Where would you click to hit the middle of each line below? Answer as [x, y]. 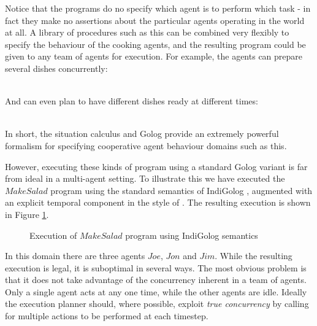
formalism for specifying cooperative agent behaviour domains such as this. [146, 145]
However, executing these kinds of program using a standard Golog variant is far [156, 166]
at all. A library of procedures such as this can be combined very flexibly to [147, 32]
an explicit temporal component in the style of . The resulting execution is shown [158, 202]
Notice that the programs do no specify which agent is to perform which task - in [158, 8]
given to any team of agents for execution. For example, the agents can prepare [154, 56]
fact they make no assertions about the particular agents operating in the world [155, 20]
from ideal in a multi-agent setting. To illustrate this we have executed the [145, 178]
